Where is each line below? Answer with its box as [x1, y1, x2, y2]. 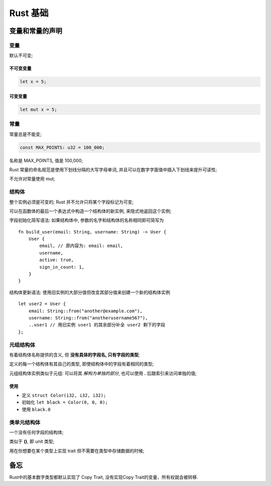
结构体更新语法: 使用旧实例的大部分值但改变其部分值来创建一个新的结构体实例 [9, 289, 170, 295]
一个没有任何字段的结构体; [9, 429, 64, 435]
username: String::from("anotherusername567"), [28, 315, 148, 321]
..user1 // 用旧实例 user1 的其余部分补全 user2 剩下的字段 [28, 322, 166, 328]
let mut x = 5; [20, 106, 57, 112]
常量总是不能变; [9, 131, 42, 137]
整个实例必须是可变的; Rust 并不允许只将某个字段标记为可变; [9, 199, 134, 205]
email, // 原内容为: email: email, [39, 243, 123, 249]
